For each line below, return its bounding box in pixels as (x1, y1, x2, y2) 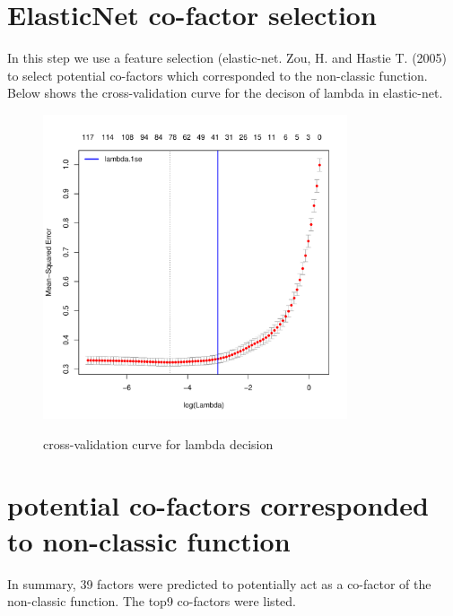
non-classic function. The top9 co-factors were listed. (7, 592, 296, 611)
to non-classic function (7, 522, 291, 559)
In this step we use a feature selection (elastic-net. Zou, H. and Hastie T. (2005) (7, 48, 448, 67)
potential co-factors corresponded (7, 487, 429, 524)
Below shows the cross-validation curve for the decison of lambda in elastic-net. (7, 83, 443, 102)
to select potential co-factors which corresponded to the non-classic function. (7, 65, 428, 84)
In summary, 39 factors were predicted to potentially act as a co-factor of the (7, 574, 431, 593)
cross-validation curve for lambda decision (43, 434, 274, 453)
